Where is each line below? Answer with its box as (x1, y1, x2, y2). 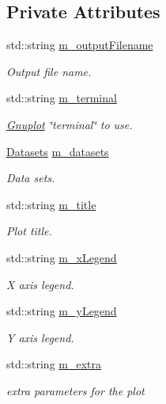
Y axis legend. (6, 329, 74, 345)
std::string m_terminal (6, 90, 117, 106)
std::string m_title (6, 196, 96, 212)
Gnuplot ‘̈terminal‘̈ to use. (6, 116, 133, 132)
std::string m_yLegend (6, 303, 117, 319)
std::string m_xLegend (6, 249, 117, 265)
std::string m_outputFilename (6, 36, 153, 53)
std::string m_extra (6, 356, 102, 372)
